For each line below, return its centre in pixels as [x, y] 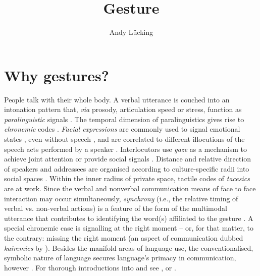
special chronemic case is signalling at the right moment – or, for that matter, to [129, 228]
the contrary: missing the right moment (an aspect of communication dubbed [124, 237]
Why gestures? [57, 75]
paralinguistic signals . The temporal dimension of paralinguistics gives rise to [124, 119]
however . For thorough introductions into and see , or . [90, 267]
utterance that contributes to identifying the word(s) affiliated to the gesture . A [129, 218]
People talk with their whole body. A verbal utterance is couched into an [117, 99]
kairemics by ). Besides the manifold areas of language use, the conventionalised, [129, 247]
